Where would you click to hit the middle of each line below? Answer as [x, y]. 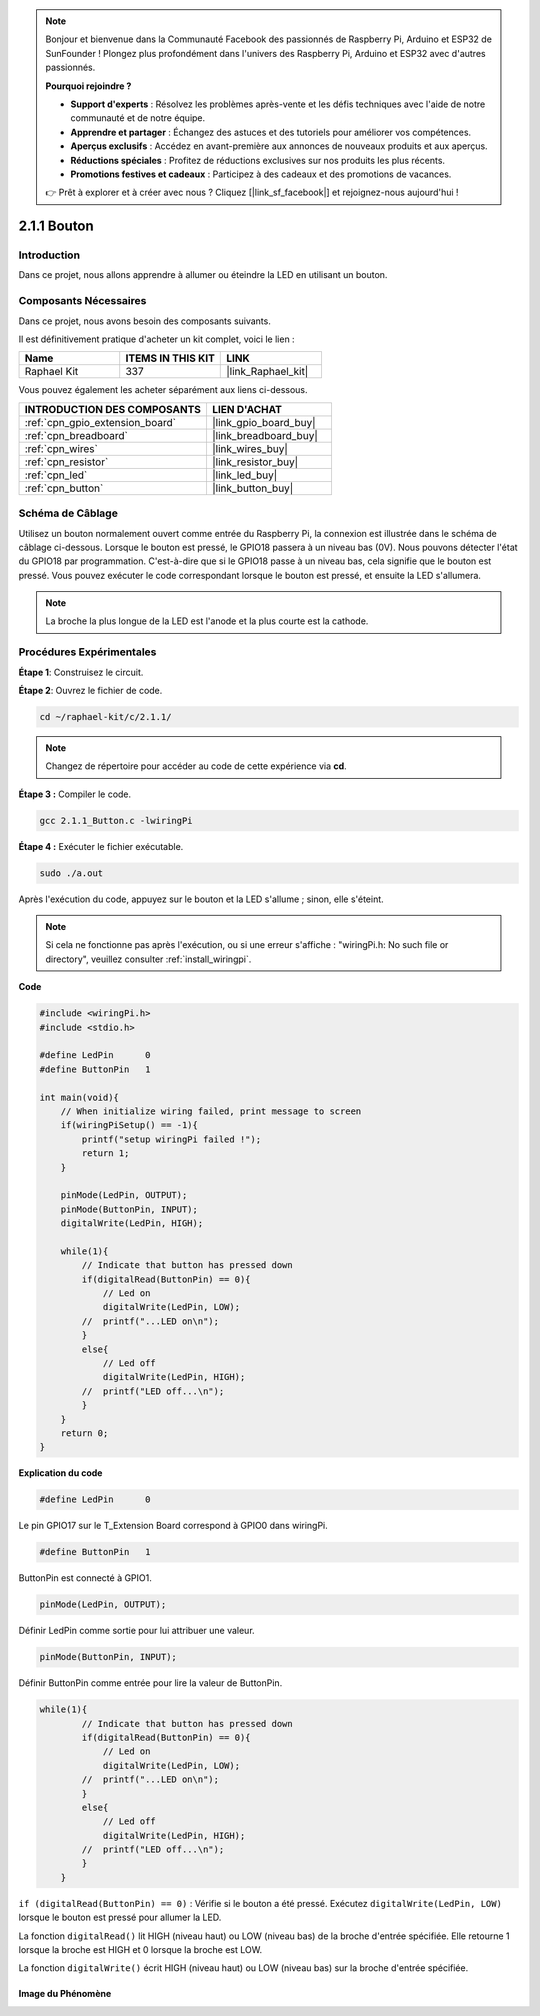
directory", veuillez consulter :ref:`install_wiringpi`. [148, 959]
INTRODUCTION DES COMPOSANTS [113, 409]
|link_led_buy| [244, 475]
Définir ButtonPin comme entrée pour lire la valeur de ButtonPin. [150, 1683]
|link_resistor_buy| [255, 462]
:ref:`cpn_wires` [61, 448]
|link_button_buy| [252, 488]
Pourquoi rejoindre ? [88, 86]
